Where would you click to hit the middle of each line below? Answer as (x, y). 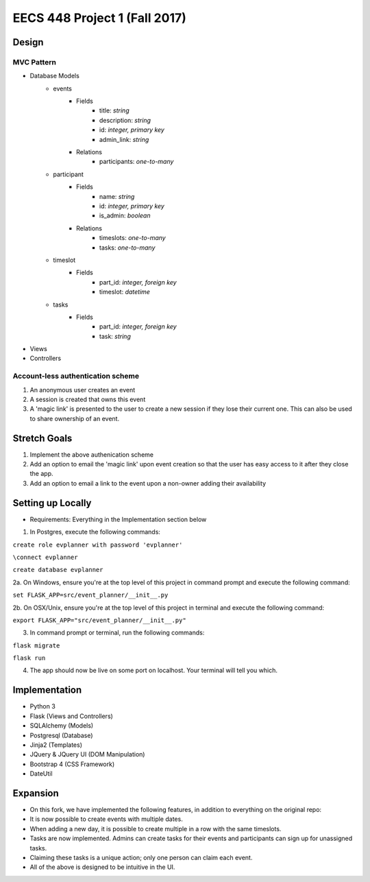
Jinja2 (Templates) (56, 745)
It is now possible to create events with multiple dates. (106, 819)
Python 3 (43, 706)
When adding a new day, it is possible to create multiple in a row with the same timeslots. (156, 829)
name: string (117, 196)
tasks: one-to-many (127, 248)
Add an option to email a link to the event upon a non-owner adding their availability (148, 483)
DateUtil (41, 774)
